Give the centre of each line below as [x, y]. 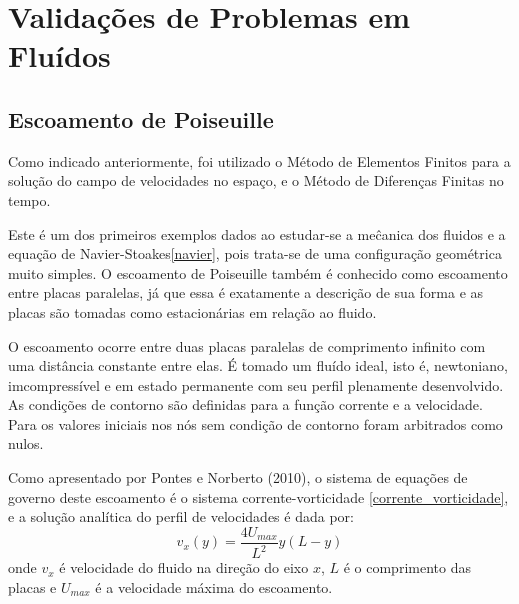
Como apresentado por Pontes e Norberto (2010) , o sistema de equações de [238, 477]
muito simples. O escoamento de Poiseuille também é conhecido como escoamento [258, 272]
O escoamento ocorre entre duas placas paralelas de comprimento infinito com [247, 345]
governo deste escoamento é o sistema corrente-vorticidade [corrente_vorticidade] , [258, 496]
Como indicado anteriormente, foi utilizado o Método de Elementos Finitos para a [259, 160]
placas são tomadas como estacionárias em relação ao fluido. [192, 311]
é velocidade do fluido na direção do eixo [184, 567]
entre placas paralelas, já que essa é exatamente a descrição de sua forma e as [246, 292]
